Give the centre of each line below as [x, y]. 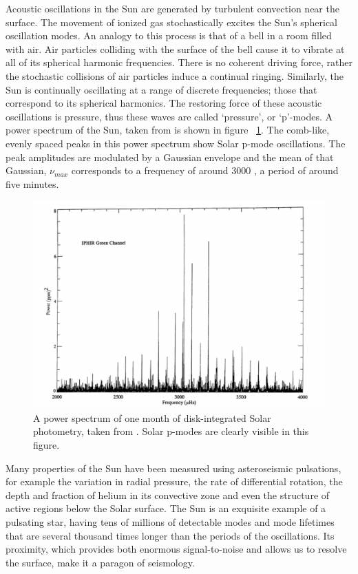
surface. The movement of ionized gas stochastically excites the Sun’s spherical [172, 22]
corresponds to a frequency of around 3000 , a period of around [205, 170]
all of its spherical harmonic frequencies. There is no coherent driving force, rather [179, 62]
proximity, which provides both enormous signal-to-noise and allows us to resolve [176, 549]
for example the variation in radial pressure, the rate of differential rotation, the [174, 481]
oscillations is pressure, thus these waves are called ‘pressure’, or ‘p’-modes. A [169, 116]
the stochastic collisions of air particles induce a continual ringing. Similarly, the [175, 75]
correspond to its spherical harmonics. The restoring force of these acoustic [164, 103]
